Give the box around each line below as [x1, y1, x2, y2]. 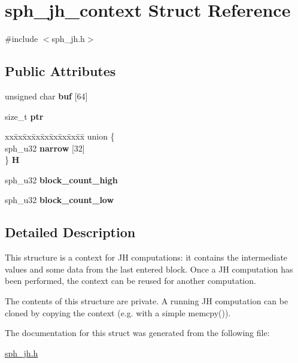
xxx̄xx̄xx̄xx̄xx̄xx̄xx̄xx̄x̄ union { [5, 130, 115, 143]
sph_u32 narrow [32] [5, 141, 85, 154]
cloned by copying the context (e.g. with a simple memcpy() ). [5, 306, 231, 319]
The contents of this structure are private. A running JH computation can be [5, 295, 288, 307]
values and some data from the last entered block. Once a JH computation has [5, 262, 293, 275]
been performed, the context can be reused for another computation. [5, 274, 256, 287]
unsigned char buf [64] [5, 89, 88, 102]
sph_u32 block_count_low [5, 193, 114, 206]
